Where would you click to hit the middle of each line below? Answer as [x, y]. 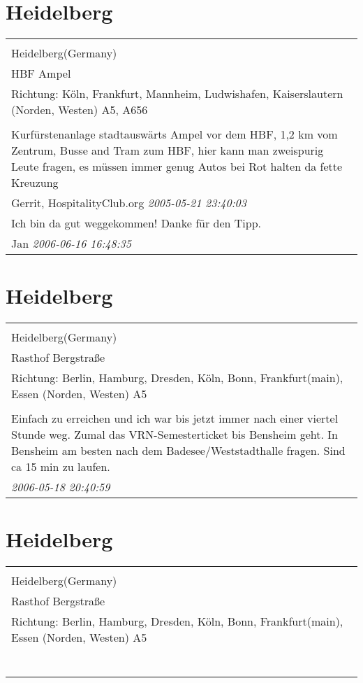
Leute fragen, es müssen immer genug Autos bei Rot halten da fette [177, 167]
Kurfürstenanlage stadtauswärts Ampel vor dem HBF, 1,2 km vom [175, 134]
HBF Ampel [41, 73]
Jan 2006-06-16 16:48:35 [71, 244]
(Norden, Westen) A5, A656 [80, 110]
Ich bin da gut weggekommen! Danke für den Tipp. [136, 223]
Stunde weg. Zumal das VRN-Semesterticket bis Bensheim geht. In [175, 435]
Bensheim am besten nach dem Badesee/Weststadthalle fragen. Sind [178, 451]
